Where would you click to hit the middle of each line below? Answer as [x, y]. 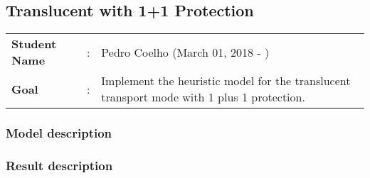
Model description [59, 133]
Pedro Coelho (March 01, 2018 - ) [185, 52]
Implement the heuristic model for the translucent [226, 81]
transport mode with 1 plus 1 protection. [203, 97]
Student [34, 44]
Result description [59, 165]
